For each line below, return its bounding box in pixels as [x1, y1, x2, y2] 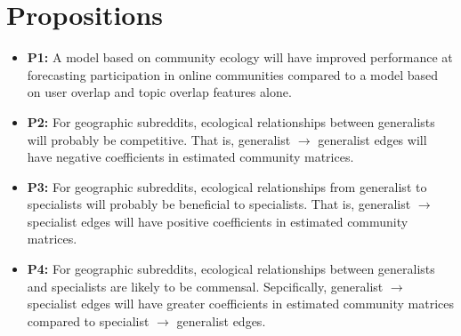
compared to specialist [27, 311, 150, 330]
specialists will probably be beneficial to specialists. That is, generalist [27, 195, 411, 213]
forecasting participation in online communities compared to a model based [27, 65, 438, 84]
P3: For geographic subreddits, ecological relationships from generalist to [27, 177, 427, 196]
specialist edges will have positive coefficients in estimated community [27, 212, 408, 230]
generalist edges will [318, 130, 427, 148]
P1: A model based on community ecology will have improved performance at [27, 48, 453, 67]
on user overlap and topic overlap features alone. [27, 83, 292, 101]
